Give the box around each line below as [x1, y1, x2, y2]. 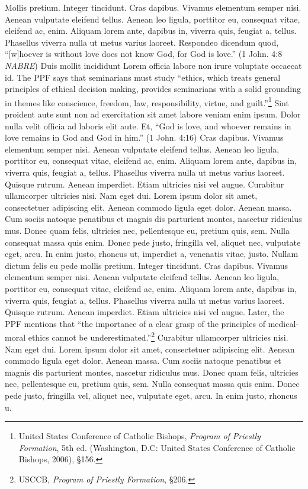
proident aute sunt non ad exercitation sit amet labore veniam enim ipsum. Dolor [5, 108, 301, 120]
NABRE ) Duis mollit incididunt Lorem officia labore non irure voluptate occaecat [5, 59, 302, 71]
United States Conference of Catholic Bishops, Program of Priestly [18, 430, 261, 442]
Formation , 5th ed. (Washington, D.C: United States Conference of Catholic [18, 441, 296, 453]
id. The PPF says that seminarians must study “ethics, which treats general [5, 71, 281, 83]
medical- [268, 317, 299, 329]
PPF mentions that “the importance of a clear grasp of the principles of [5, 317, 266, 329]
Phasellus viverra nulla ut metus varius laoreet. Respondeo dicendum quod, [5, 36, 279, 48]
